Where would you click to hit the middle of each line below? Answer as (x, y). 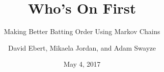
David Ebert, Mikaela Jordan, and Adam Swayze (82, 47)
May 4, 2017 (82, 64)
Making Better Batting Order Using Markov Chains (82, 31)
